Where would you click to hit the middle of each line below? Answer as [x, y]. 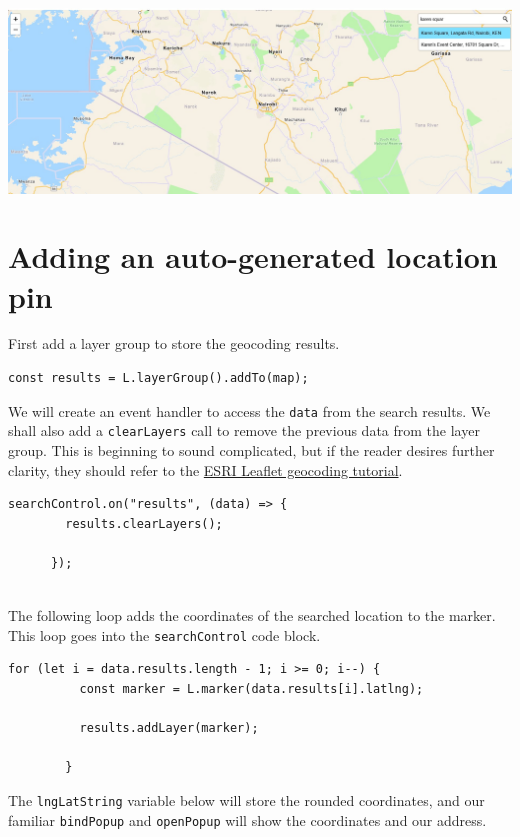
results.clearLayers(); [144, 523]
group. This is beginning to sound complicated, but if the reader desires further [251, 449]
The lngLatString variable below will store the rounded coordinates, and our [246, 799]
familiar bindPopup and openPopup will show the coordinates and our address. [247, 819]
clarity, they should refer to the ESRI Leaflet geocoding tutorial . [205, 469]
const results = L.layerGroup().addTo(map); [158, 378]
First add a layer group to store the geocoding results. [174, 343]
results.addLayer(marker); [169, 728]
